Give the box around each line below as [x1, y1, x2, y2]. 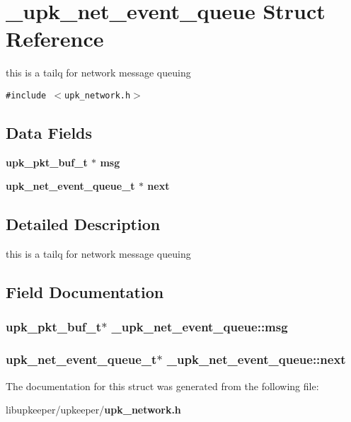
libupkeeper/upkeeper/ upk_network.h [6, 402, 181, 417]
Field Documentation [6, 281, 164, 303]
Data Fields [6, 121, 93, 143]
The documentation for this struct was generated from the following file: [6, 378, 319, 393]
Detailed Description [6, 213, 161, 235]
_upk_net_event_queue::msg [111, 318, 288, 336]
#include [6, 90, 47, 101]
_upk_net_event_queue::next [166, 350, 346, 368]
